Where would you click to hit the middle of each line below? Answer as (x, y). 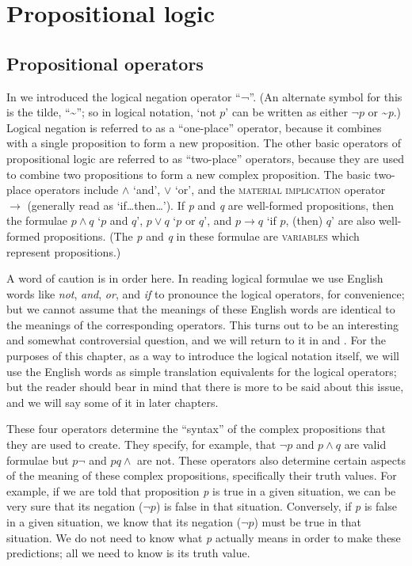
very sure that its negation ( (75, 506)
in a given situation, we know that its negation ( (124, 522)
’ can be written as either (286, 112)
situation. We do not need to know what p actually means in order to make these (204, 537)
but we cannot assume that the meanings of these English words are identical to (201, 309)
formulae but (38, 460)
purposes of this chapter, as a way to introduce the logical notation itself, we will (203, 356)
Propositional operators (105, 63)
